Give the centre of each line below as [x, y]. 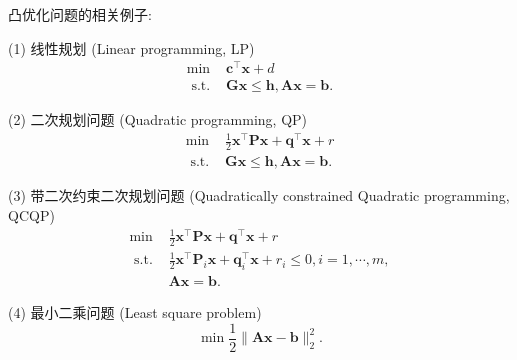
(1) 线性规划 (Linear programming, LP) [131, 47]
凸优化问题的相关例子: [80, 14]
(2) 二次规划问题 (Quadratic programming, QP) [158, 119]
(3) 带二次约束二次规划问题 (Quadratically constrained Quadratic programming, [259, 195]
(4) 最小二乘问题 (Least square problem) [135, 312]
